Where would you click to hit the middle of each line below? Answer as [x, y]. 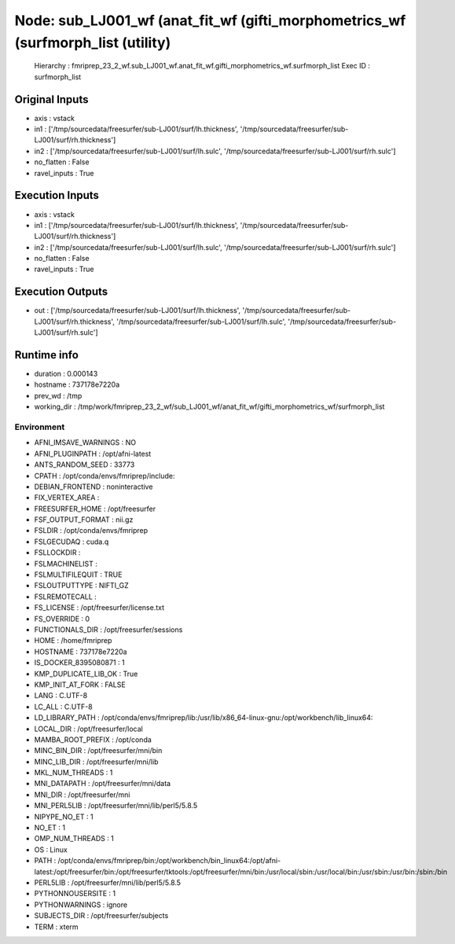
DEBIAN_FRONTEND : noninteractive [94, 487]
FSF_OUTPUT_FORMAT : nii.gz [84, 520]
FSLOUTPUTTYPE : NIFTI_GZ [81, 586]
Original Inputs [51, 99]
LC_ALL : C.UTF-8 [64, 707]
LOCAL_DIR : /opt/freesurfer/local [88, 729]
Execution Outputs [61, 292]
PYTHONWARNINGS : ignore [81, 905]
